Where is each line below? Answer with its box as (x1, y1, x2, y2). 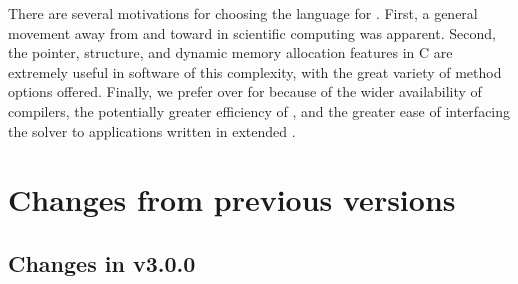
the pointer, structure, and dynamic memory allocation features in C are (8, 42, 453, 63)
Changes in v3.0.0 (8, 247, 196, 278)
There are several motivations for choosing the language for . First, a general (8, 3, 478, 23)
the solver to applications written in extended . (8, 120, 296, 141)
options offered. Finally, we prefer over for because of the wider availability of (8, 81, 482, 102)
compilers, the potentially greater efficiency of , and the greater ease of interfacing (8, 100, 511, 121)
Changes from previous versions (8, 179, 456, 220)
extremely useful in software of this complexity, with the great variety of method (8, 61, 502, 82)
